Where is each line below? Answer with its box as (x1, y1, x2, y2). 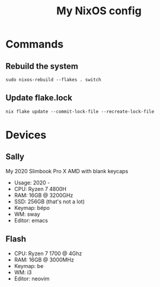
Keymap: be (14, 262, 44, 269)
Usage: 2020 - (14, 179, 50, 186)
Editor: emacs (14, 216, 48, 224)
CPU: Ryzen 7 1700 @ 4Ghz (14, 250, 82, 257)
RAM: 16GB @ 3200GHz (14, 192, 73, 199)
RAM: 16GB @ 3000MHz (14, 256, 75, 263)
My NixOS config (56, 4, 142, 18)
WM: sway (14, 211, 40, 218)
